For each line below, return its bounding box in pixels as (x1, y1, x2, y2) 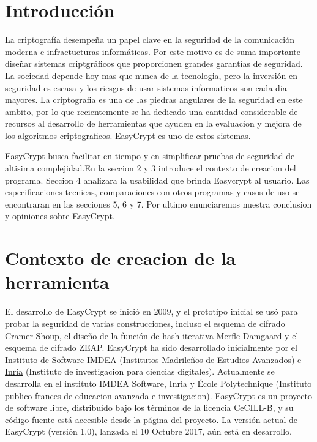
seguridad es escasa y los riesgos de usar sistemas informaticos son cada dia (5, 81, 287, 94)
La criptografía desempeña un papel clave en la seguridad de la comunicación (5, 33, 294, 46)
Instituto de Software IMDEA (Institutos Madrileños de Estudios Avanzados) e (5, 353, 302, 365)
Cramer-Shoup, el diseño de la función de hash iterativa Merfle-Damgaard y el (5, 329, 299, 342)
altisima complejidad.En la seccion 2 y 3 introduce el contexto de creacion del (5, 162, 296, 174)
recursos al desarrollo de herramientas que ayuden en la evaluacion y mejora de (5, 117, 302, 130)
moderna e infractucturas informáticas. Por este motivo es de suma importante (5, 45, 301, 58)
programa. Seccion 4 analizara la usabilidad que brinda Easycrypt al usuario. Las (5, 173, 310, 186)
